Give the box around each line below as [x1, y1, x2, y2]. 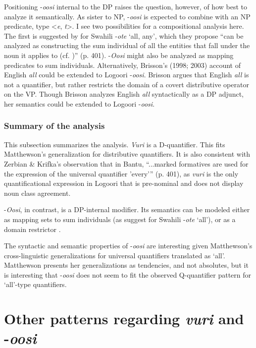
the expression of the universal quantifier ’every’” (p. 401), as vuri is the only [4, 168, 239, 178]
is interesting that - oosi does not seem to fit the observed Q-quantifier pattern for [4, 269, 252, 280]
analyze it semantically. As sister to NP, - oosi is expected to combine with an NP [4, 11, 251, 21]
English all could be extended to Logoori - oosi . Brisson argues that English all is [4, 69, 249, 80]
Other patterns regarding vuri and [4, 308, 244, 329]
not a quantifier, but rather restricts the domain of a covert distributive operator [4, 79, 249, 89]
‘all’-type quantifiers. [4, 279, 67, 290]
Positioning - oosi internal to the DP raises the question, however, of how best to [4, 1, 247, 11]
